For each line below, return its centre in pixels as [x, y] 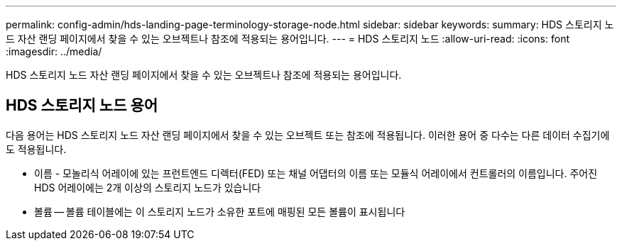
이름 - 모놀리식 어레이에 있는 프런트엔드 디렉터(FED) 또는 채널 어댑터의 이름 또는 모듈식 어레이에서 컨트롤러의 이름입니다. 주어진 [316, 173]
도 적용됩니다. [36, 149]
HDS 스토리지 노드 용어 [82, 106]
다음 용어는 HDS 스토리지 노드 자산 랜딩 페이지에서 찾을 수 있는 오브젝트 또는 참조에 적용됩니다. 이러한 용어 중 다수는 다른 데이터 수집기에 [308, 135]
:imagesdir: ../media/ [54, 51]
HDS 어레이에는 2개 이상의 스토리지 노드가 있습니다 [148, 187]
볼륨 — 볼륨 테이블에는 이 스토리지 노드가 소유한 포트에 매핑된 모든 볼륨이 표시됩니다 [220, 211]
